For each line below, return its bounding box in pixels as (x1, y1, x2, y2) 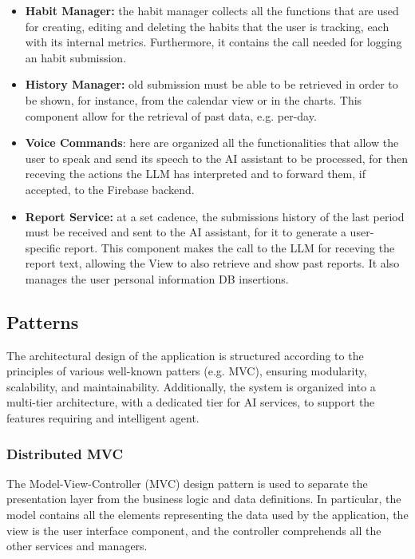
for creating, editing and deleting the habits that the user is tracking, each (25, 18, 389, 34)
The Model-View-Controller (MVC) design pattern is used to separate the (6, 474, 368, 491)
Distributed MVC (6, 443, 124, 463)
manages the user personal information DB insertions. (25, 270, 289, 287)
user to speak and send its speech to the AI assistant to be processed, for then (25, 149, 408, 166)
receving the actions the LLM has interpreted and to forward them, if (25, 165, 366, 182)
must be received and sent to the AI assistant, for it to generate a (25, 224, 346, 240)
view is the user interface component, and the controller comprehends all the (6, 521, 381, 538)
